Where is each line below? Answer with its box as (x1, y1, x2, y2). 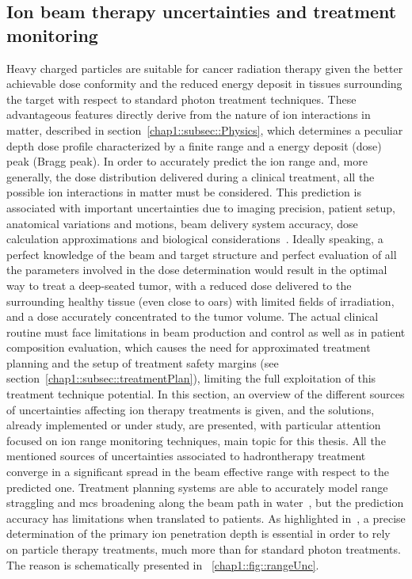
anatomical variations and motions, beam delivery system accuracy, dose (6, 215, 358, 231)
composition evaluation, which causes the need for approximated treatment (6, 339, 371, 356)
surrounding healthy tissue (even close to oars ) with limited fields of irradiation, (6, 292, 395, 309)
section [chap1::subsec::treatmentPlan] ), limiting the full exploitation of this (6, 370, 376, 387)
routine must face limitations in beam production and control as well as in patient (6, 323, 406, 340)
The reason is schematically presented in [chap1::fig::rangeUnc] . (6, 556, 319, 573)
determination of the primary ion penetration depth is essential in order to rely (6, 525, 391, 542)
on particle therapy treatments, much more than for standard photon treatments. (6, 541, 401, 557)
